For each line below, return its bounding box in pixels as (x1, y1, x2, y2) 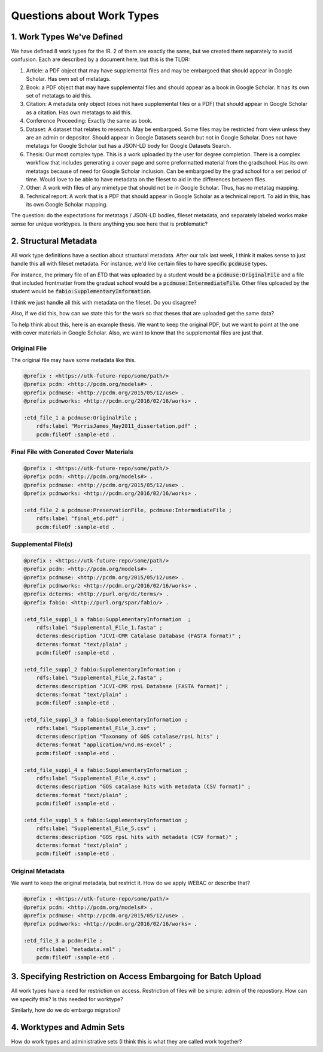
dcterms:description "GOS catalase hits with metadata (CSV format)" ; (36, 783, 251, 790)
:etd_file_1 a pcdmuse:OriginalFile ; (23, 414, 138, 421)
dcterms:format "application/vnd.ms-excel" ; (36, 741, 172, 748)
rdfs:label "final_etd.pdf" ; (36, 515, 125, 522)
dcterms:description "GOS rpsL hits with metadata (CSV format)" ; (36, 834, 239, 840)
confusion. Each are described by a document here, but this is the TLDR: (11, 56, 190, 63)
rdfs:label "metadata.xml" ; (36, 945, 122, 953)
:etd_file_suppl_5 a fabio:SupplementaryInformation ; (23, 817, 188, 823)
